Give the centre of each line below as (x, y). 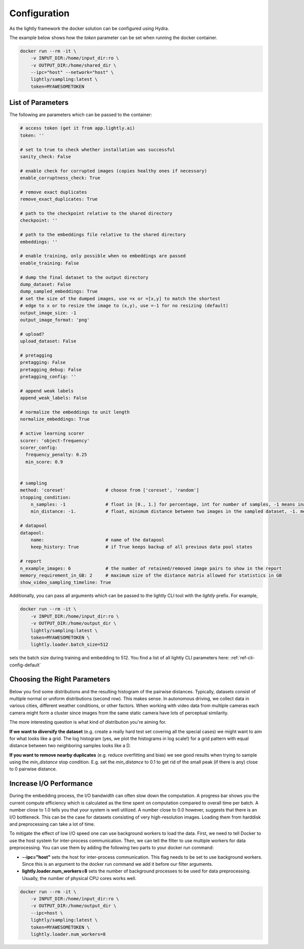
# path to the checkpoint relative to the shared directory (96, 214)
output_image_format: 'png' (55, 320)
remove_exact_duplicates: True (59, 199)
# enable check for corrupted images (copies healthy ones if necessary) (113, 171)
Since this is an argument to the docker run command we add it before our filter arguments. (118, 864)
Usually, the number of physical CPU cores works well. (79, 878)
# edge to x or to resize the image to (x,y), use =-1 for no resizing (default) (124, 306)
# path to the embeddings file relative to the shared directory (103, 235)
